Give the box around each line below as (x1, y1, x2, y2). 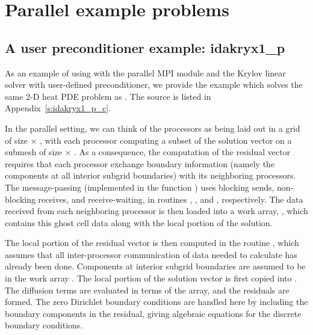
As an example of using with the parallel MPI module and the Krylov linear (5, 66, 286, 79)
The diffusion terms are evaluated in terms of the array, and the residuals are (5, 283, 290, 296)
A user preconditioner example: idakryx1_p (5, 38, 285, 57)
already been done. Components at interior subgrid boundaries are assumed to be (5, 260, 306, 272)
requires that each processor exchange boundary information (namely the (5, 157, 275, 170)
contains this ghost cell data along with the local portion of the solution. (5, 216, 273, 229)
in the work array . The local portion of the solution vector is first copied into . (5, 272, 297, 284)
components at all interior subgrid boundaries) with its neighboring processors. (5, 169, 296, 182)
